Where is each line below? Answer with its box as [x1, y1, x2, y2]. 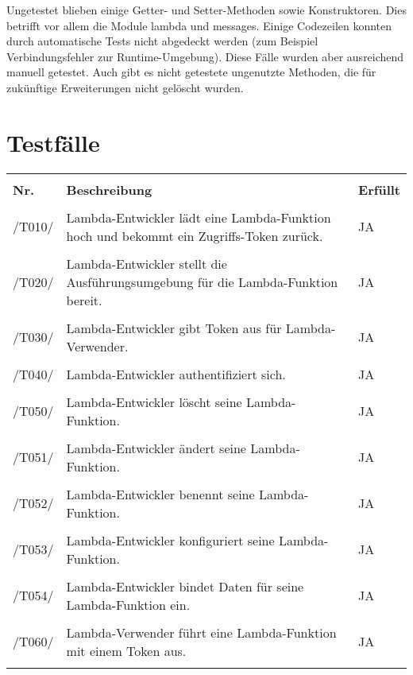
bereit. [66, 290, 102, 309]
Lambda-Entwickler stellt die [66, 254, 227, 273]
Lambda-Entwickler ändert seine [66, 438, 246, 457]
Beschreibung [66, 180, 152, 199]
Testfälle [6, 126, 100, 158]
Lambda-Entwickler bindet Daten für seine [66, 576, 304, 595]
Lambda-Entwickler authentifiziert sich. [66, 364, 286, 383]
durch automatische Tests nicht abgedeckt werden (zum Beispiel [6, 33, 318, 49]
